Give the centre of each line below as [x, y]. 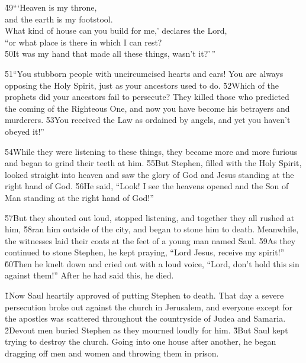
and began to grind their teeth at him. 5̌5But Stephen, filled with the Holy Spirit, [153, 163]
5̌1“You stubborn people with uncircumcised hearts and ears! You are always [144, 73]
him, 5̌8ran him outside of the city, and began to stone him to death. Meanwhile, [152, 229]
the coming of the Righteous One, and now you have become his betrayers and [147, 108]
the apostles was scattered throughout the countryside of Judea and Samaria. [145, 318]
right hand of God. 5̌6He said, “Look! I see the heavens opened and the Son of [147, 186]
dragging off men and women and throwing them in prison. [112, 353]
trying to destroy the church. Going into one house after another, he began [141, 341]
